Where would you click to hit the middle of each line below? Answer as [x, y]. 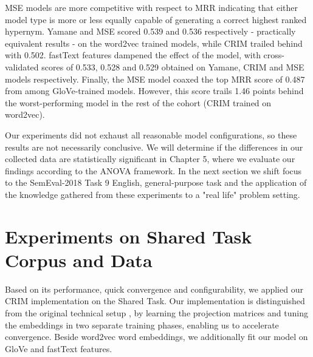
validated [22, 66]
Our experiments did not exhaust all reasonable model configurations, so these [151, 134]
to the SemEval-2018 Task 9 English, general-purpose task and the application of [156, 182]
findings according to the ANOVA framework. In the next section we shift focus [153, 170]
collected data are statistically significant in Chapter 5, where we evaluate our [150, 159]
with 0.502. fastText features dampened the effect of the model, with [133, 55]
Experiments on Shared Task [129, 236]
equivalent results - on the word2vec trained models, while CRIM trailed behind [154, 43]
